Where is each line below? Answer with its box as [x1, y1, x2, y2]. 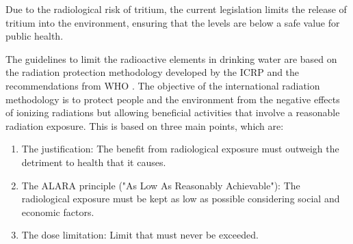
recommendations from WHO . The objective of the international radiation [5, 78, 320, 92]
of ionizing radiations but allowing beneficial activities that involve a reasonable [5, 105, 340, 120]
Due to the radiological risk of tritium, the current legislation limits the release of [5, 2, 347, 16]
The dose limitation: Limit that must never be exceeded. [21, 228, 259, 242]
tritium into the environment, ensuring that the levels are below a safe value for [5, 15, 340, 29]
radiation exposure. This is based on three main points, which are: [5, 118, 284, 133]
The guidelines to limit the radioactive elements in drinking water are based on [5, 51, 337, 66]
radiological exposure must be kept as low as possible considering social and [21, 191, 340, 206]
